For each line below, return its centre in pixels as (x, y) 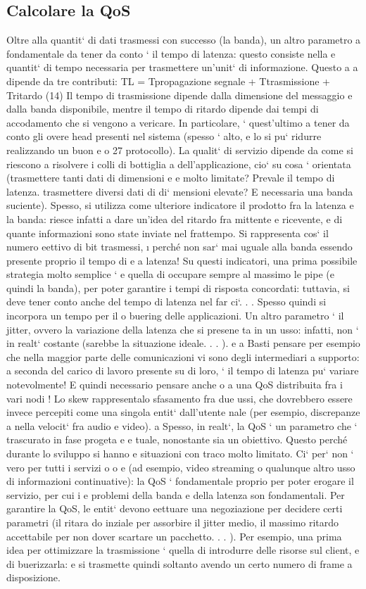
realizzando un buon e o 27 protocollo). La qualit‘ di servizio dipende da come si (180, 150)
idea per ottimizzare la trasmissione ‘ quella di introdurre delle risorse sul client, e (183, 550)
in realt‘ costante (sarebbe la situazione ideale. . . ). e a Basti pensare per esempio (183, 343)
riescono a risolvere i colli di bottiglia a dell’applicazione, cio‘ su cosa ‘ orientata (179, 164)
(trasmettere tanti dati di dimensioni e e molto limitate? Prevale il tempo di (171, 178)
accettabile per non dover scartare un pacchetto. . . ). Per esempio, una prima (174, 536)
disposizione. (33, 577)
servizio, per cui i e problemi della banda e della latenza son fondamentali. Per (176, 494)
